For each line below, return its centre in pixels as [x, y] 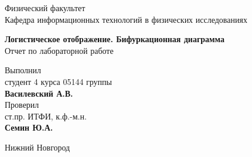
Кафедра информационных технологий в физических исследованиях [126, 19]
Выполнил [23, 70]
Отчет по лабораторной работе [59, 50]
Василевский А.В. [39, 93]
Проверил [22, 105]
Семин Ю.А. [29, 127]
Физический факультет [45, 8]
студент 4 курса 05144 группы [59, 81]
